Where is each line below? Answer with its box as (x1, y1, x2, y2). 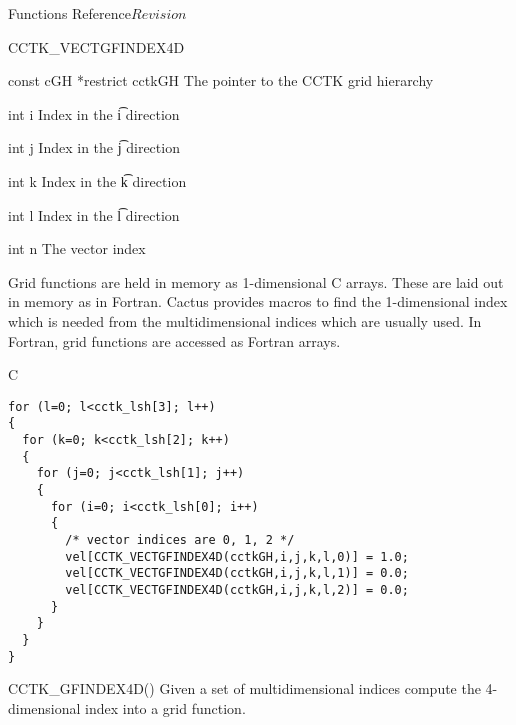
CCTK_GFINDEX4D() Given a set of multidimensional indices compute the (8, 678, 481, 699)
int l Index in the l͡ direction (8, 204, 180, 225)
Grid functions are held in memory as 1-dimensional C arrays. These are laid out (8, 271, 504, 292)
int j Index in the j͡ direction (8, 137, 180, 158)
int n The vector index (8, 238, 146, 259)
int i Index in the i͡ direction (8, 103, 180, 124)
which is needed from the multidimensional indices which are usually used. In (8, 310, 482, 331)
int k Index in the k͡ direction (8, 170, 187, 191)
